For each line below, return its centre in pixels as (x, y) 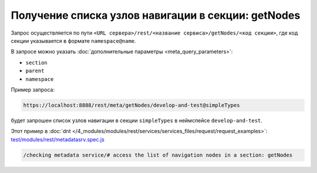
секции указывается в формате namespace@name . (73, 40)
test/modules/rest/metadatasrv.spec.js (58, 139)
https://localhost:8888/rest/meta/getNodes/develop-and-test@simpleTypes (131, 105)
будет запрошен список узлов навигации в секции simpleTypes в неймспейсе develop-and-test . (136, 120)
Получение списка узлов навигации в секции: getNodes (156, 15)
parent (35, 71)
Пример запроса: (33, 89)
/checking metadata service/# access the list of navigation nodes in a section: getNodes (158, 155)
